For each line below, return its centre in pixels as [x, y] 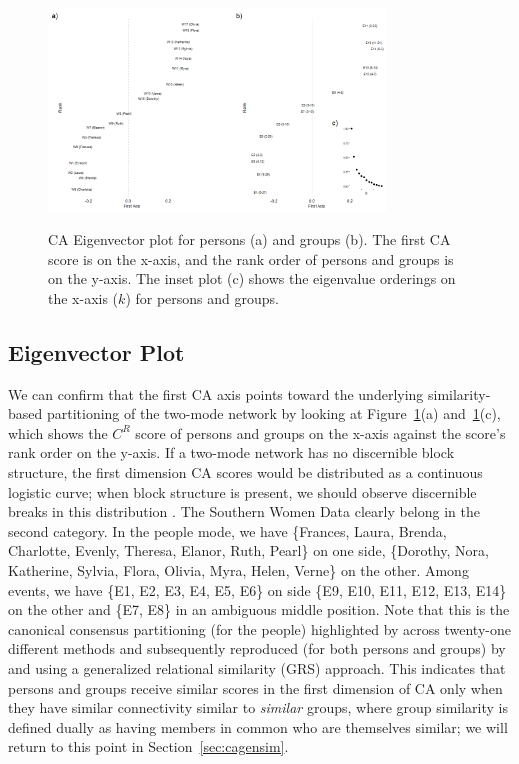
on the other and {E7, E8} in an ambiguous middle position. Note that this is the [259, 609]
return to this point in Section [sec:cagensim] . [148, 746]
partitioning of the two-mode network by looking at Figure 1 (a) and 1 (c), [273, 413]
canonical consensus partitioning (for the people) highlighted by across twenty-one [259, 628]
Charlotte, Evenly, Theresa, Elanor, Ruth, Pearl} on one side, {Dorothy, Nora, [248, 550]
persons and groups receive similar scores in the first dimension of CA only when [255, 687]
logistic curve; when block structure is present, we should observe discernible [242, 491]
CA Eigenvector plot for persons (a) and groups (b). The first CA [249, 239]
